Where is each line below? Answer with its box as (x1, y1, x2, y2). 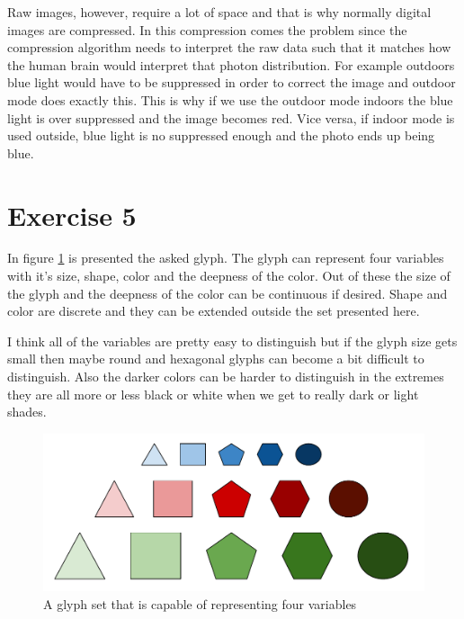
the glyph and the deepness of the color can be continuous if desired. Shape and (7, 283, 448, 302)
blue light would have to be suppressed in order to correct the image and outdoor (7, 73, 456, 92)
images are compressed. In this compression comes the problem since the (7, 20, 407, 39)
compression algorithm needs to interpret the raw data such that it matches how (7, 38, 451, 57)
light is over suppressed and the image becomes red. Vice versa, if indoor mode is (7, 108, 455, 127)
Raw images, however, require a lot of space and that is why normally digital (7, 3, 432, 21)
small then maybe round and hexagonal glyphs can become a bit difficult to (7, 349, 424, 368)
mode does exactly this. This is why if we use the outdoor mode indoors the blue (7, 90, 453, 109)
